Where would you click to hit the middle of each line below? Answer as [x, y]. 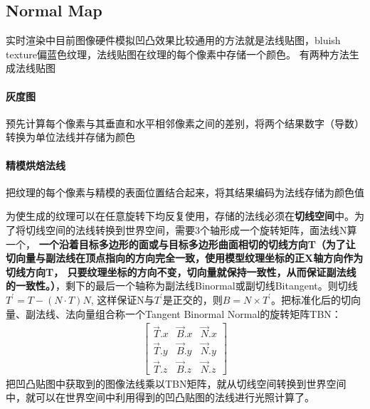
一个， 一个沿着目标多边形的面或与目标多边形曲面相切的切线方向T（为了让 [181, 244]
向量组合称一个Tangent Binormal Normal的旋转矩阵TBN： [208, 313]
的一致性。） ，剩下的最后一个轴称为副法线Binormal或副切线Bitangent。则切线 [182, 286]
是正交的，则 [192, 299]
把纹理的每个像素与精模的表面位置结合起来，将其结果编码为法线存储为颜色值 [185, 192]
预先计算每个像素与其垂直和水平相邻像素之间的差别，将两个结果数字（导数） [185, 123]
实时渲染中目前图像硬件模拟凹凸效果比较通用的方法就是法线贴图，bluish [173, 40]
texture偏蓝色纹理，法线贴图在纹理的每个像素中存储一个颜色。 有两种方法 [178, 54]
